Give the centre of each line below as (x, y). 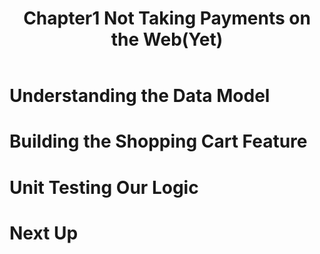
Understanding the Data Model (140, 96)
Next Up (44, 233)
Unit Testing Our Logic (104, 187)
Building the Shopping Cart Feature (158, 141)
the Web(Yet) (167, 39)
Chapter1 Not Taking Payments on (167, 18)
